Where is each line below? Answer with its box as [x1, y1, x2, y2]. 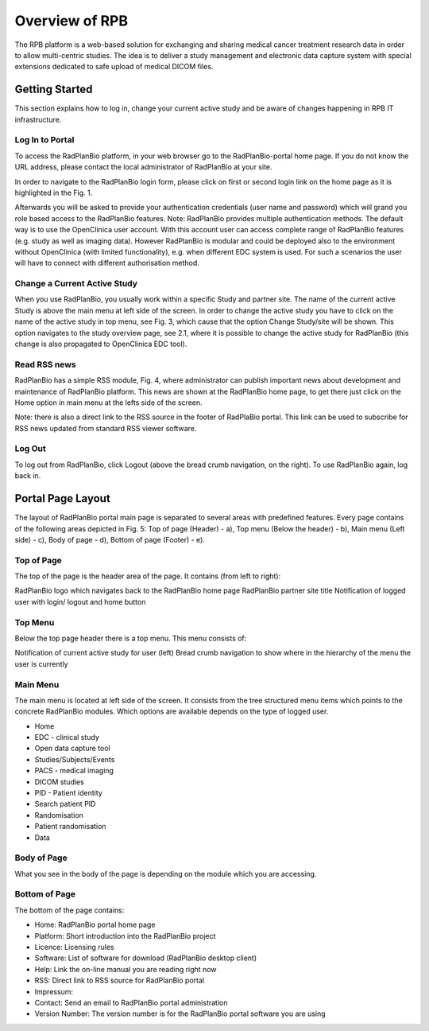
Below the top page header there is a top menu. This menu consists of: [14, 633, 247, 643]
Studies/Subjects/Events [34, 754, 115, 764]
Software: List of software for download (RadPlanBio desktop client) [34, 953, 257, 963]
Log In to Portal [14, 134, 75, 146]
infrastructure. [14, 115, 62, 124]
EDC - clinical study [34, 733, 99, 742]
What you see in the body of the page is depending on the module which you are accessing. [14, 869, 317, 878]
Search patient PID [34, 800, 96, 809]
